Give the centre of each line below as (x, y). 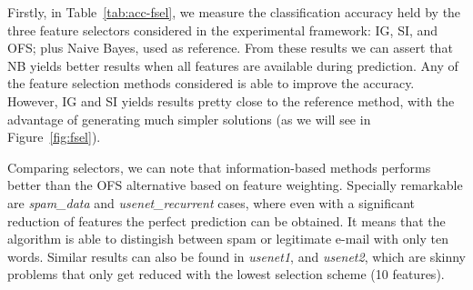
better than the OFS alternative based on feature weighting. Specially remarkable (235, 185)
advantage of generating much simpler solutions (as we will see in (189, 119)
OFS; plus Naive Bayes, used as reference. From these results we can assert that (230, 48)
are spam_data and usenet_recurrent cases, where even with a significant (211, 202)
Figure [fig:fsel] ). (54, 137)
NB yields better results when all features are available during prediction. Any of (233, 65)
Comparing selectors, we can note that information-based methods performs (219, 167)
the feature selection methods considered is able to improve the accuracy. (211, 83)
